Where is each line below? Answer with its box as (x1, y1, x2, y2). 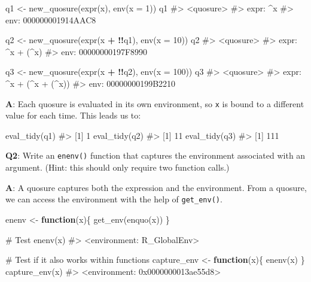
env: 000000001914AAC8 (5, 13, 96, 26)
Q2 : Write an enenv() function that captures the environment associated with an (5, 149, 306, 162)
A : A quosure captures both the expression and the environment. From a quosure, (5, 181, 307, 193)
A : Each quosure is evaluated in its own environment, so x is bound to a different (5, 97, 304, 110)
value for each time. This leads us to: (5, 109, 141, 122)
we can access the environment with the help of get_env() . (5, 193, 222, 205)
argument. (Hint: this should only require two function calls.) (5, 161, 230, 174)
